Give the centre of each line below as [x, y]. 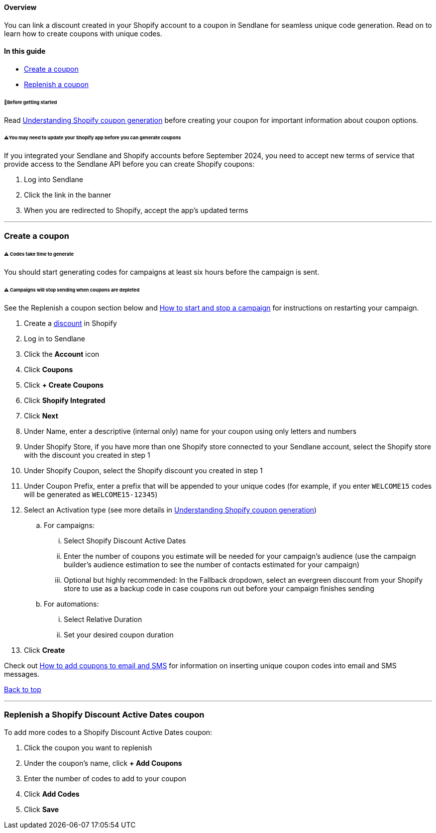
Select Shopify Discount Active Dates [125, 540]
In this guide [25, 51]
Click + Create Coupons [64, 385]
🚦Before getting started [31, 102]
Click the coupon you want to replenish [88, 747]
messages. [22, 674]
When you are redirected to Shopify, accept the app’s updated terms [136, 210]
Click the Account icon [62, 354]
